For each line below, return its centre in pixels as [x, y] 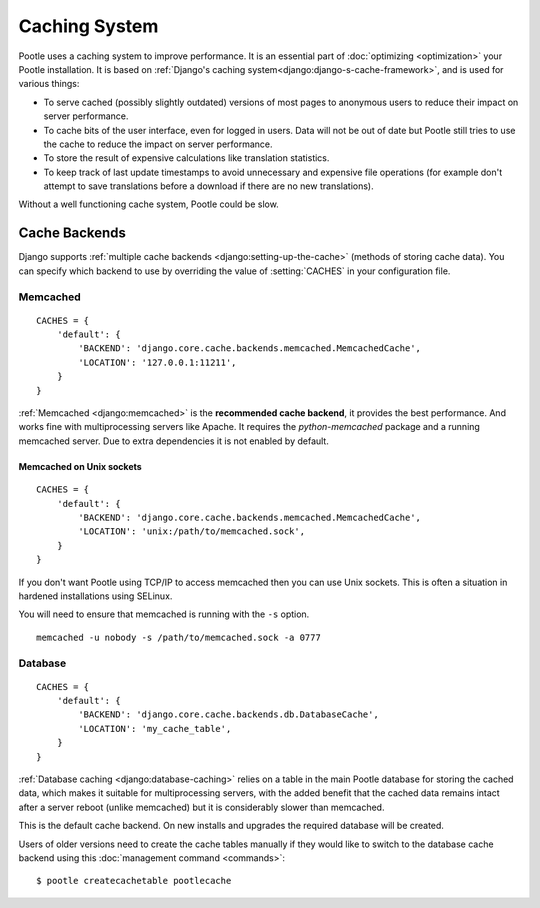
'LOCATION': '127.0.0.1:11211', [157, 362]
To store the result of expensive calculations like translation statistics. [186, 158]
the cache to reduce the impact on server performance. [158, 144]
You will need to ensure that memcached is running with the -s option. [164, 614]
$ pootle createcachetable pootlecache [134, 881]
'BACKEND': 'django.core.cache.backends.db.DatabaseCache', [228, 714]
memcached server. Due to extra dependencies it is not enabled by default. [173, 441]
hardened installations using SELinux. [95, 596]
